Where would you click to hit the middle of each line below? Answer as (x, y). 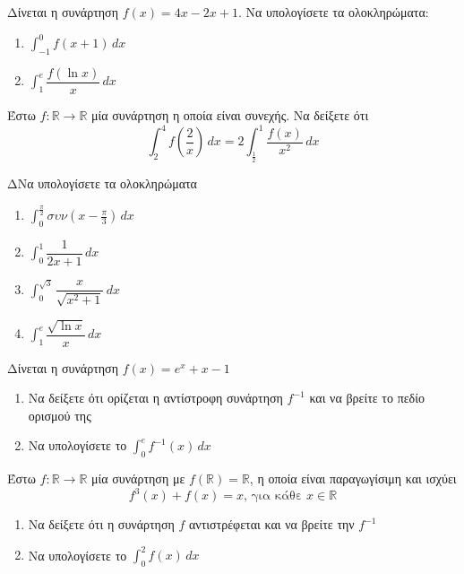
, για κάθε (273, 496)
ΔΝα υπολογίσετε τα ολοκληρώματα (102, 183)
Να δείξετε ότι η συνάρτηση (101, 524)
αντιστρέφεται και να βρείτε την (272, 524)
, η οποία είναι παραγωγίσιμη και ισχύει (353, 478)
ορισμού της (60, 415)
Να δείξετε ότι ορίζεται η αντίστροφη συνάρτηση (155, 398)
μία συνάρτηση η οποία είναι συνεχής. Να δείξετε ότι (230, 114)
